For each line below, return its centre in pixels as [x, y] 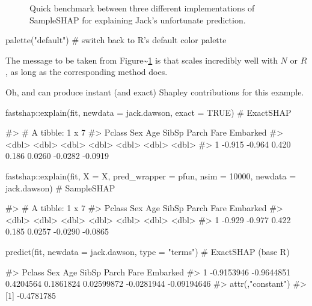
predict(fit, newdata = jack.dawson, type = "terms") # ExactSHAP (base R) [148, 251]
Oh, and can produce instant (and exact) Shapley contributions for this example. [155, 91]
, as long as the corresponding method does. [87, 72]
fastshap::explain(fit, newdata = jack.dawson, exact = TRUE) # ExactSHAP [148, 112]
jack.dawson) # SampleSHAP [60, 187]
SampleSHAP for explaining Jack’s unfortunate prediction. [138, 19]
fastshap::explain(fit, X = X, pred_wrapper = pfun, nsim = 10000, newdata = [151, 175]
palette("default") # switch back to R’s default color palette [116, 40]
